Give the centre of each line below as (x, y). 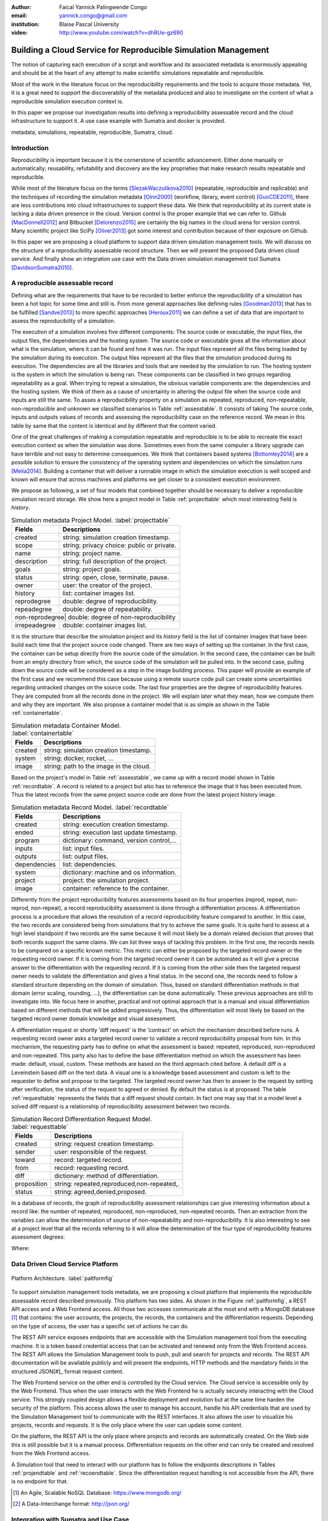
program (27, 840)
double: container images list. (105, 625)
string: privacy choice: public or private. (120, 545)
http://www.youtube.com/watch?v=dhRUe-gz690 (121, 33)
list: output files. (86, 856)
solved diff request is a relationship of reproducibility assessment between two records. (121, 1107)
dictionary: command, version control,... (120, 840)
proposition (31, 1183)
